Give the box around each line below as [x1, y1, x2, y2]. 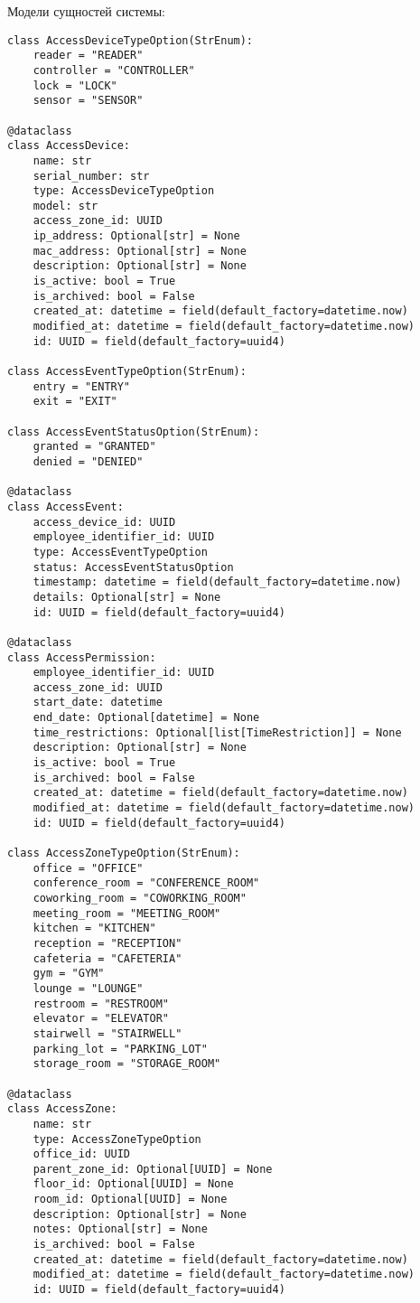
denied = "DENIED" [33, 455, 144, 468]
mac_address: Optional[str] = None [33, 244, 247, 258]
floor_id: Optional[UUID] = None [33, 1177, 234, 1191]
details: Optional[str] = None [33, 590, 221, 604]
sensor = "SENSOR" [33, 94, 144, 108]
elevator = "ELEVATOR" [33, 1012, 169, 1026]
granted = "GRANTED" [33, 440, 156, 454]
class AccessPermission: [7, 651, 156, 664]
